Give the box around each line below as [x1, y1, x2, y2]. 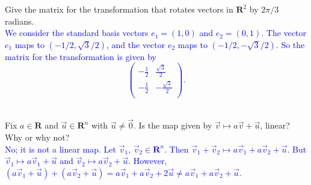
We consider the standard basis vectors [5, 26, 149, 39]
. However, [128, 154, 167, 167]
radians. [5, 14, 34, 27]
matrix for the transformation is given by [5, 50, 156, 62]
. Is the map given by [134, 119, 212, 132]
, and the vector [106, 38, 165, 50]
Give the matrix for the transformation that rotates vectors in [5, 3, 233, 15]
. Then [164, 142, 189, 155]
